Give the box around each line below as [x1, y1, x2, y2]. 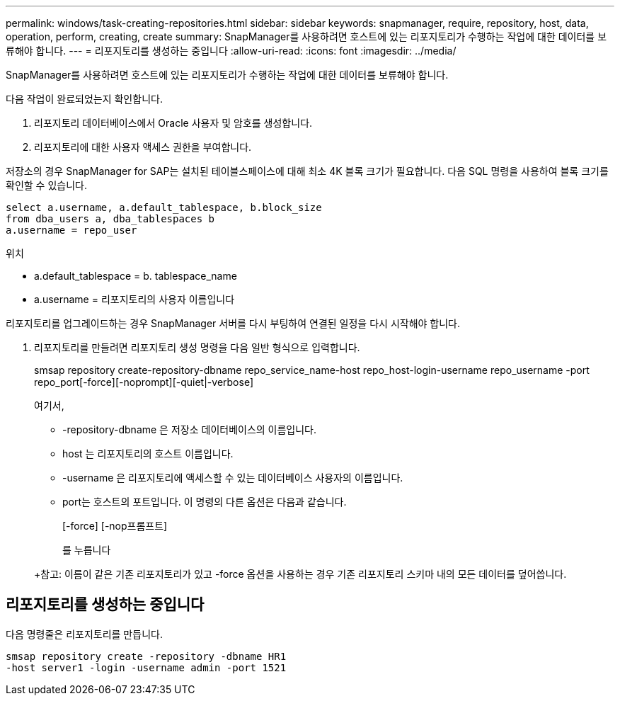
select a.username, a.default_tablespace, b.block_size [6, 202, 322, 213]
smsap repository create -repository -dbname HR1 [6, 650, 287, 662]
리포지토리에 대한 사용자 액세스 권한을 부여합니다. [34, 141, 252, 153]
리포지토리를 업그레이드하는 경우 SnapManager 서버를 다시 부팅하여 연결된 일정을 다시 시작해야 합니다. [6, 317, 461, 329]
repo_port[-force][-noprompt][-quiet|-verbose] [34, 376, 253, 388]
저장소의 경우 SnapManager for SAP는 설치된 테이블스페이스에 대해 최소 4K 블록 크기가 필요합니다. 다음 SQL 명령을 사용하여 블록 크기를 [6, 165, 609, 177]
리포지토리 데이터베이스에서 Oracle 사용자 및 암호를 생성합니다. [34, 117, 313, 129]
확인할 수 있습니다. [6, 179, 87, 191]
